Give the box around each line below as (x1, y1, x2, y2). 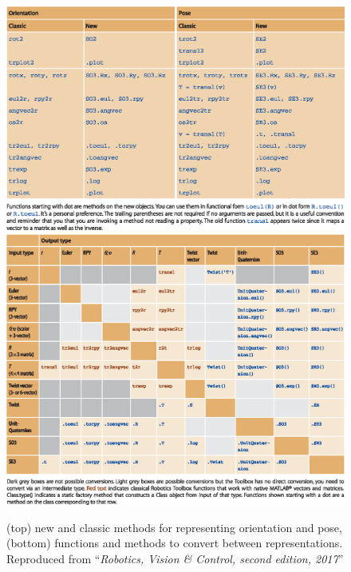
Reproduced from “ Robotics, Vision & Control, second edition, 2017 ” (6, 550, 344, 566)
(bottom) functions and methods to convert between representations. (6, 534, 343, 551)
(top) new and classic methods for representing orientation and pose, (6, 518, 342, 535)
